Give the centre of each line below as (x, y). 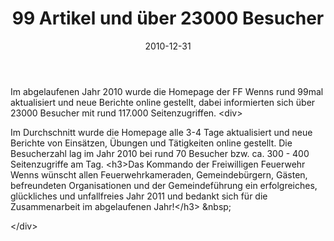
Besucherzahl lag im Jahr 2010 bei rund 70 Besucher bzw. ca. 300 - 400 (160, 153)
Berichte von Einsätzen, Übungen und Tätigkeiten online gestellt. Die (151, 143)
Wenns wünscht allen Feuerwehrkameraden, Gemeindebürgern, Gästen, (159, 174)
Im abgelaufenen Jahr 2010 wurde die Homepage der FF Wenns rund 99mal (167, 91)
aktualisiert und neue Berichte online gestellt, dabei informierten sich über (163, 102)
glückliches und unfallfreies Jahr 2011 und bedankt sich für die (139, 196)
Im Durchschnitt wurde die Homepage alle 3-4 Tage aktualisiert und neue (161, 132)
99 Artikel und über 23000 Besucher (168, 18)
